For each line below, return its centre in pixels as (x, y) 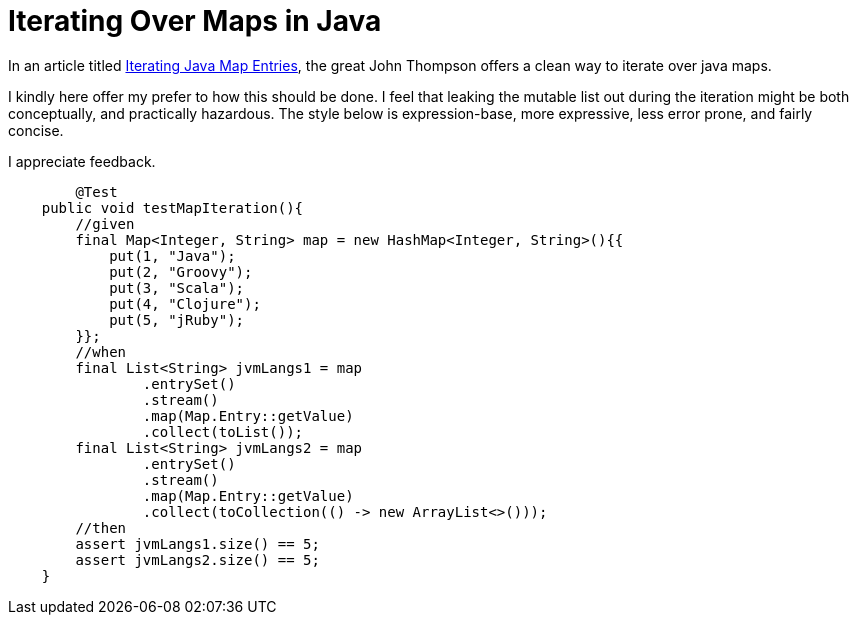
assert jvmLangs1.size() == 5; (197, 543)
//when (101, 351)
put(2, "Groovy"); (181, 271)
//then (101, 527)
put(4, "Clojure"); (185, 303)
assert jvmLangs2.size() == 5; (197, 559)
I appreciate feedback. (82, 161)
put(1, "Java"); (172, 255)
